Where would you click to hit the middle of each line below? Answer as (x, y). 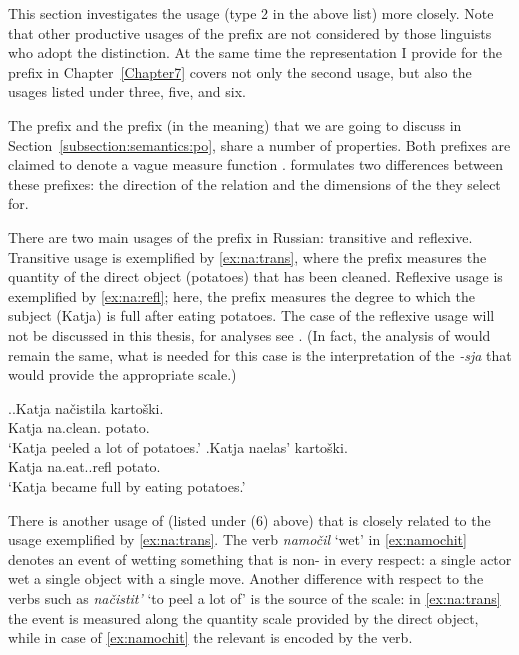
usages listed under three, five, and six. (127, 91)
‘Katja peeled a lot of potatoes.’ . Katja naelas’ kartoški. (178, 446)
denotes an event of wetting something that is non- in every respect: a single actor (260, 558)
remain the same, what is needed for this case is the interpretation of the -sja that (260, 354)
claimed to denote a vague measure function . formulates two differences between (255, 164)
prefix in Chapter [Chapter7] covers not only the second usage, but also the (240, 71)
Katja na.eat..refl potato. (84, 466)
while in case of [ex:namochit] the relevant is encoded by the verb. (210, 637)
